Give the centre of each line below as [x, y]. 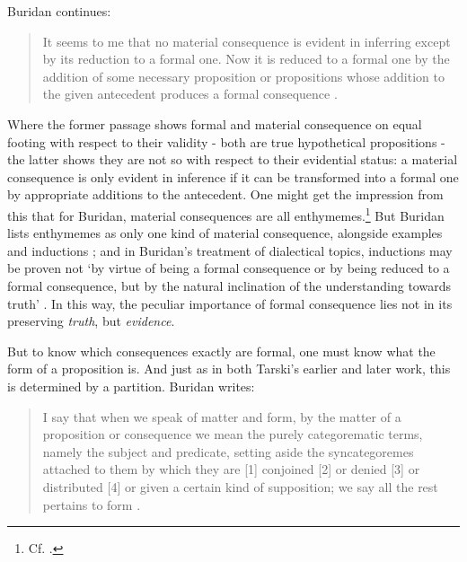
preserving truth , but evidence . [91, 321]
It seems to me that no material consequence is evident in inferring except [247, 41]
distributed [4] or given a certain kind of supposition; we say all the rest [240, 486]
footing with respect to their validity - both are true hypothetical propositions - [226, 141]
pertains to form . [92, 504]
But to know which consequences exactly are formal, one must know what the [221, 351]
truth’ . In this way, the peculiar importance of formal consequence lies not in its [230, 303]
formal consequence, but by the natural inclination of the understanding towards [229, 285]
